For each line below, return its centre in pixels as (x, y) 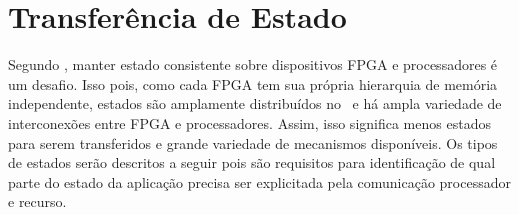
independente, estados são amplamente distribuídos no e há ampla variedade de (255, 103)
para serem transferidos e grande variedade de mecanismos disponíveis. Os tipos (253, 142)
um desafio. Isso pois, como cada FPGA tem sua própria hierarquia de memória (253, 83)
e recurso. (37, 201)
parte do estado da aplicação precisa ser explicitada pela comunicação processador (259, 181)
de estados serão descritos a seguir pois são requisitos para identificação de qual (252, 162)
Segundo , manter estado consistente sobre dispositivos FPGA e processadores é (253, 64)
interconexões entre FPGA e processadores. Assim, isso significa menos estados (249, 122)
